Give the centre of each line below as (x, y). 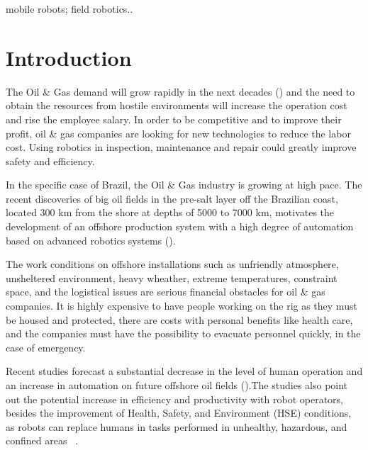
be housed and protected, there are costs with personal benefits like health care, (179, 319)
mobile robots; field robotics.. (69, 9)
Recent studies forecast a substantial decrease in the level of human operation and (184, 371)
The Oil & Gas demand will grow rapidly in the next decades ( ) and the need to (180, 91)
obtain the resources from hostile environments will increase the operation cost (177, 105)
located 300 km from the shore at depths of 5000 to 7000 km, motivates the (170, 212)
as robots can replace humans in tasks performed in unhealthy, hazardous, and (177, 426)
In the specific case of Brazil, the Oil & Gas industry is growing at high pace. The (184, 185)
